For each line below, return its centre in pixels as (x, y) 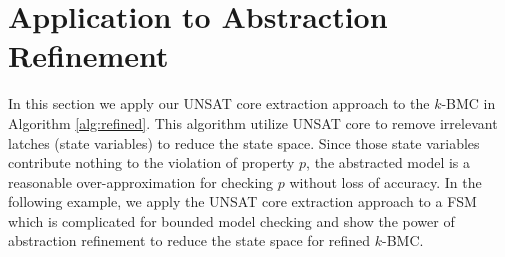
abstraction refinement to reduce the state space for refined (189, 240)
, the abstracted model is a (388, 162)
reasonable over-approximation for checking (141, 181)
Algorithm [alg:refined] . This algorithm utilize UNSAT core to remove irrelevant (253, 122)
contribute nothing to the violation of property (151, 162)
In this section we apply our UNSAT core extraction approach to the (219, 103)
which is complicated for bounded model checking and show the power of (231, 220)
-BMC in (468, 103)
